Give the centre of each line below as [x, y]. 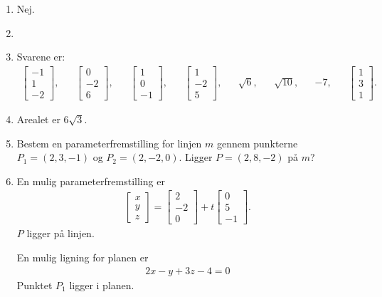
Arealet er [38, 119]
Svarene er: [41, 57]
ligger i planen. [102, 285]
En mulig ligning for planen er [83, 257]
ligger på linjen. [60, 233]
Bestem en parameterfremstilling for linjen [109, 143]
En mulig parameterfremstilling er [91, 181]
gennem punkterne [257, 143]
